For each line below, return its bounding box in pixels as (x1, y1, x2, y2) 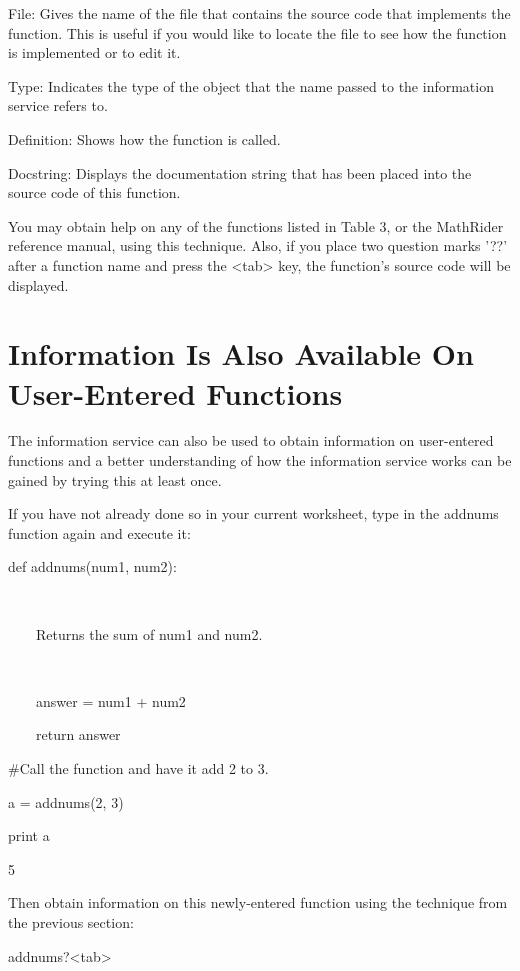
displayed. (8, 274, 69, 295)
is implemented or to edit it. (8, 42, 181, 63)
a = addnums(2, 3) (8, 791, 124, 812)
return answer (35, 724, 121, 745)
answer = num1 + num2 (35, 690, 186, 711)
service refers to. (8, 95, 108, 116)
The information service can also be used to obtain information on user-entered (8, 430, 494, 451)
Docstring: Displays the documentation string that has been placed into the (8, 162, 472, 183)
